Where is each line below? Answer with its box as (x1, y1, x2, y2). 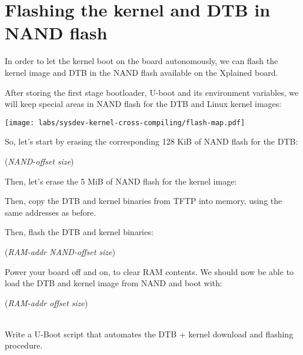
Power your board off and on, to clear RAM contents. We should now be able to (5, 265, 294, 277)
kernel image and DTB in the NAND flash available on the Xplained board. (5, 66, 278, 78)
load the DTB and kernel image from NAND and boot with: (5, 277, 222, 289)
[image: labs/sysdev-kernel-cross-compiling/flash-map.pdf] (5, 118, 245, 127)
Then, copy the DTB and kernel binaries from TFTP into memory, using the (5, 195, 282, 207)
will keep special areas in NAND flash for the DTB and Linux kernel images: (5, 98, 282, 110)
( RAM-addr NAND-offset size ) (5, 245, 116, 257)
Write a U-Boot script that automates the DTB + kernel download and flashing (5, 327, 294, 340)
